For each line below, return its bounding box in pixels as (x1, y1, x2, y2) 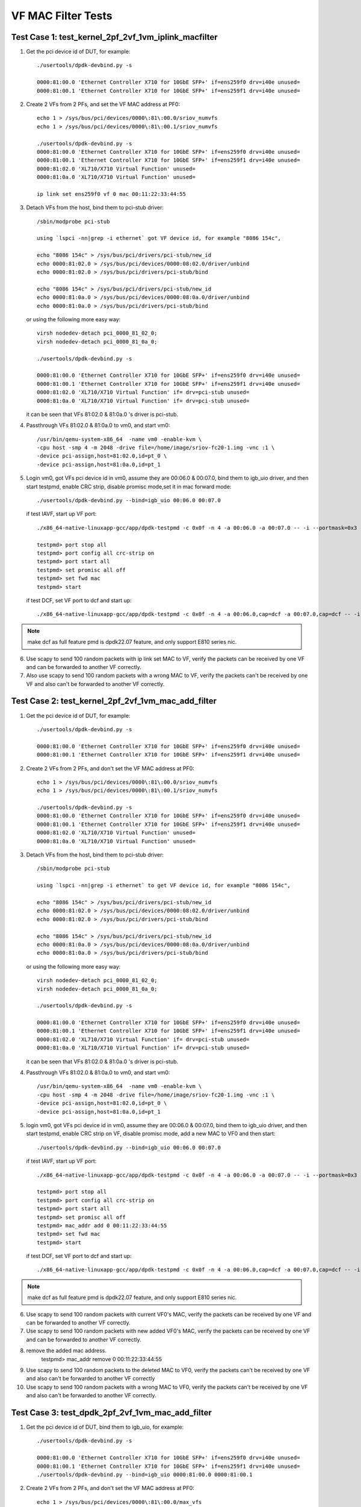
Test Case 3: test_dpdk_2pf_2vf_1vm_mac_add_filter (11, 1408, 212, 1418)
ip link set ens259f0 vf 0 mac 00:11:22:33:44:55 (37, 190, 187, 197)
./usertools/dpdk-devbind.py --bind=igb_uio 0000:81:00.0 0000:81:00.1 (37, 1471, 253, 1478)
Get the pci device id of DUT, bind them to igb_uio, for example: (26, 1423, 184, 1431)
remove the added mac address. (26, 1347, 106, 1354)
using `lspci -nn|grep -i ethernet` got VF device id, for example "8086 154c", (37, 235, 282, 242)
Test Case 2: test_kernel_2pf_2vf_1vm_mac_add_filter (11, 696, 217, 706)
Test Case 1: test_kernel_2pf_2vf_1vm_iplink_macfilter (11, 32, 218, 42)
